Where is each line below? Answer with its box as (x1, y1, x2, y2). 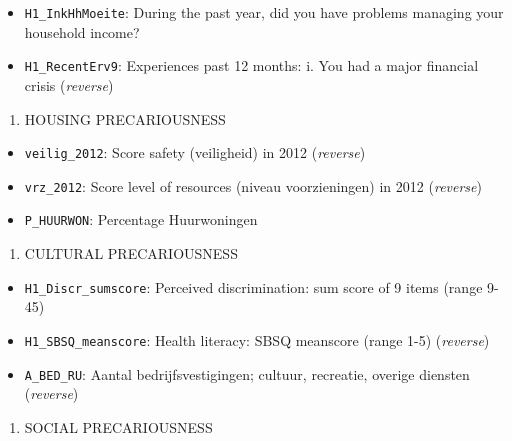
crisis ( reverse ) (24, 74, 114, 95)
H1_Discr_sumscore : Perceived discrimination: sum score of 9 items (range (24, 276, 483, 297)
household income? (24, 21, 140, 42)
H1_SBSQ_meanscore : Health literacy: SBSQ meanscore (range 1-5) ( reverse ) (24, 329, 490, 350)
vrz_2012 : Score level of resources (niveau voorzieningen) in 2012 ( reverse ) (24, 175, 482, 196)
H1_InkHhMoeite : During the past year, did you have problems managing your (24, 2, 504, 22)
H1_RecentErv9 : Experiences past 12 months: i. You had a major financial (24, 55, 479, 76)
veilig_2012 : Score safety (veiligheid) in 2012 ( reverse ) (24, 142, 366, 163)
